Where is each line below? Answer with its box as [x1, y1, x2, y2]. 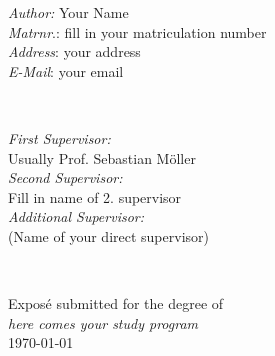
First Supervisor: [8, 127, 111, 148]
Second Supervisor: [8, 167, 123, 188]
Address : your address [8, 41, 141, 62]
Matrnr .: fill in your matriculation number [8, 21, 267, 42]
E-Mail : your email [8, 60, 124, 81]
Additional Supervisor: [8, 206, 145, 227]
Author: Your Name [8, 2, 129, 22]
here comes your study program [8, 312, 199, 333]
